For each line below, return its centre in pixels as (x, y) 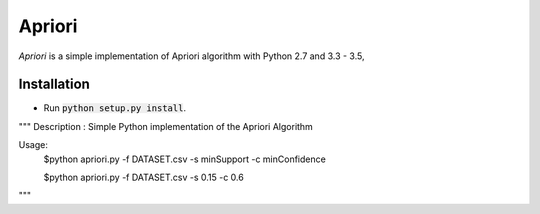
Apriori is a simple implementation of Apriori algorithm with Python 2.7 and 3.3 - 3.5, (191, 56)
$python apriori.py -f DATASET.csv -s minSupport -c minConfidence (185, 159)
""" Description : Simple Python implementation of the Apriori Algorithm (166, 126)
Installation (54, 84)
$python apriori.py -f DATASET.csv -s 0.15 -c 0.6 (143, 177)
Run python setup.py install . (115, 108)
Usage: (33, 145)
